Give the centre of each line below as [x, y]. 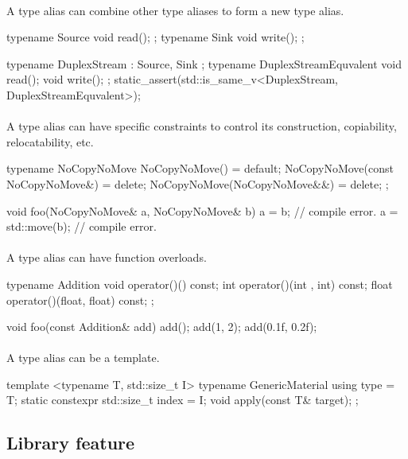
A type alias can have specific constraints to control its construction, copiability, [202, 126]
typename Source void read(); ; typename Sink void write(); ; [155, 37]
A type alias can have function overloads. [107, 257]
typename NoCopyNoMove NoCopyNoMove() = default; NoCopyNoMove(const [200, 168]
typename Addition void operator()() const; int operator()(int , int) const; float [200, 284]
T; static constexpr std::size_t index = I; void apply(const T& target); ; [183, 400]
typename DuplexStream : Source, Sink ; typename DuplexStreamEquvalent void [204, 63]
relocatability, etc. [50, 141]
